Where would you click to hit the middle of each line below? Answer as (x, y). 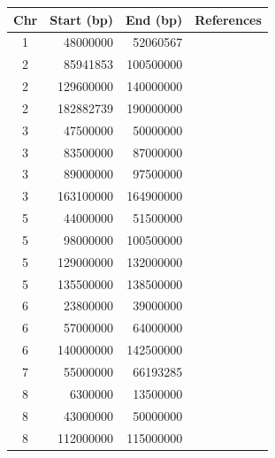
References (228, 19)
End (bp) (154, 19)
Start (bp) (81, 19)
